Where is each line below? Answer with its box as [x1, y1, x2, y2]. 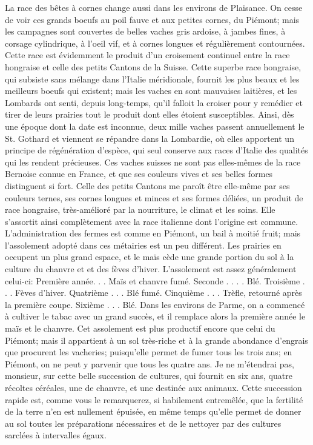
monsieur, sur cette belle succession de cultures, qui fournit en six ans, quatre [5, 369, 292, 382]
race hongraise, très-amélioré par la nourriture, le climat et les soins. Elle [5, 203, 275, 216]
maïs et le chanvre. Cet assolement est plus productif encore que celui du [5, 322, 275, 335]
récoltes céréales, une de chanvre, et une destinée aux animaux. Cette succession [5, 381, 302, 393]
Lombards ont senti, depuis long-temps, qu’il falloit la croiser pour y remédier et [5, 96, 303, 109]
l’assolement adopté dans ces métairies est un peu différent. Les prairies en [5, 238, 282, 251]
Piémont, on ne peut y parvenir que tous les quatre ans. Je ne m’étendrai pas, [5, 357, 295, 370]
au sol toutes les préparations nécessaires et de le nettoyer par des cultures [5, 417, 282, 429]
